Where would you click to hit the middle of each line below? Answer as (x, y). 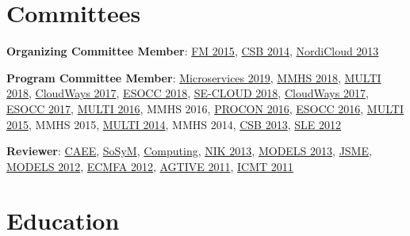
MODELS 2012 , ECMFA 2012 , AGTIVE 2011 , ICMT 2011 (150, 166)
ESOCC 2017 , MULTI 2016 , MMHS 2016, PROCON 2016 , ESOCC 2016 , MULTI (205, 108)
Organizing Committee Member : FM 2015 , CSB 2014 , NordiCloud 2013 (193, 51)
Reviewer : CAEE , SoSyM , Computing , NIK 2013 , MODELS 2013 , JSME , (189, 151)
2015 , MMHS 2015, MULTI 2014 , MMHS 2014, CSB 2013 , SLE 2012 (174, 124)
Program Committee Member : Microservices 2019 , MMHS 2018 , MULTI (194, 77)
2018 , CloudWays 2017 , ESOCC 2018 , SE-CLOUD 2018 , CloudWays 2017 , (188, 93)
